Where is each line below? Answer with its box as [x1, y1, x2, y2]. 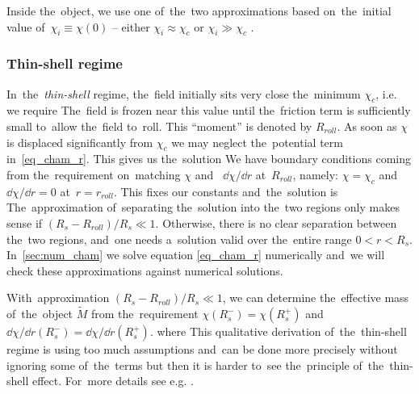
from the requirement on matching [6, 166, 181, 182]
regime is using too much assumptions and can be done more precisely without [6, 341, 398, 358]
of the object [6, 305, 73, 322]
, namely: [292, 166, 338, 182]
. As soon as [337, 118, 397, 134]
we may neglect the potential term [171, 133, 343, 150]
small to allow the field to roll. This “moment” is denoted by [6, 118, 312, 134]
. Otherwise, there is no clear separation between [155, 214, 397, 231]
